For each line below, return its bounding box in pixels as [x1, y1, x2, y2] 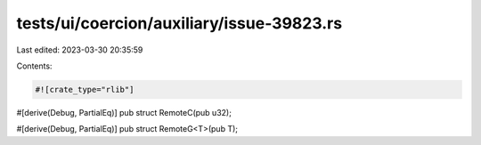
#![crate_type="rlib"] [35, 85, 135, 94]
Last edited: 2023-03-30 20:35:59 [16, 44, 143, 55]
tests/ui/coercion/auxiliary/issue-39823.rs [16, 13, 343, 33]
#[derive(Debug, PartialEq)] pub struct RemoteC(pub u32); [16, 107, 232, 117]
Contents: [16, 60, 53, 71]
